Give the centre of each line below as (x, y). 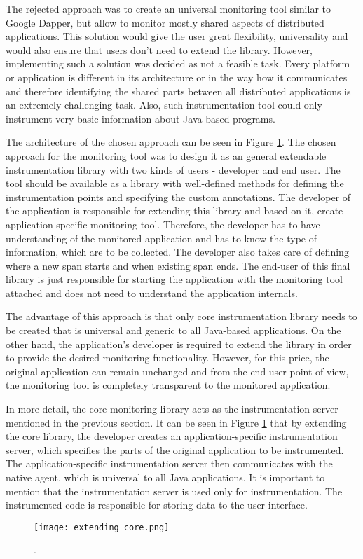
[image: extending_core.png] (102, 527)
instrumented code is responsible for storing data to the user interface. (157, 505)
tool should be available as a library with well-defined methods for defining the (175, 183)
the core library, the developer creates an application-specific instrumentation (172, 436)
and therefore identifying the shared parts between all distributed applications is (178, 91)
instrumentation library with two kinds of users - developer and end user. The (173, 169)
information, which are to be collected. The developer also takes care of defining (177, 252)
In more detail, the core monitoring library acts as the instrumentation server (172, 409)
